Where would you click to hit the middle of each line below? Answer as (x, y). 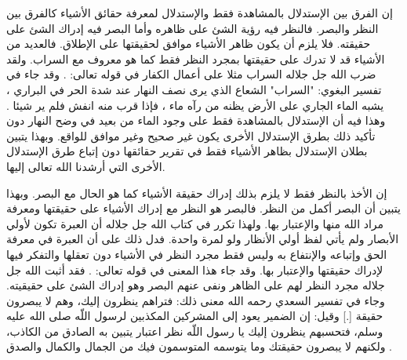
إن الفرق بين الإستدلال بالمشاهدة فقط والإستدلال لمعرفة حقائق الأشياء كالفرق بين (200, 13)
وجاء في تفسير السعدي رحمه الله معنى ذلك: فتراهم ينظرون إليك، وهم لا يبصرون (196, 300)
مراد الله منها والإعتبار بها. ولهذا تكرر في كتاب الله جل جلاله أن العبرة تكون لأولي (195, 223)
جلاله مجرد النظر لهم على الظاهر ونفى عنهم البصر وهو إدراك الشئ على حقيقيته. (196, 285)
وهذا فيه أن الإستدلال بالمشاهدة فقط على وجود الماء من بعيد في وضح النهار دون (196, 120)
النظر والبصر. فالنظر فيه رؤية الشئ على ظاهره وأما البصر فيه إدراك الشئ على (193, 28)
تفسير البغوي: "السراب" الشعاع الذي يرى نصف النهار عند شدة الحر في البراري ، (194, 89)
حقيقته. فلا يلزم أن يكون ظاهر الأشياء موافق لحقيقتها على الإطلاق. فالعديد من (189, 44)
